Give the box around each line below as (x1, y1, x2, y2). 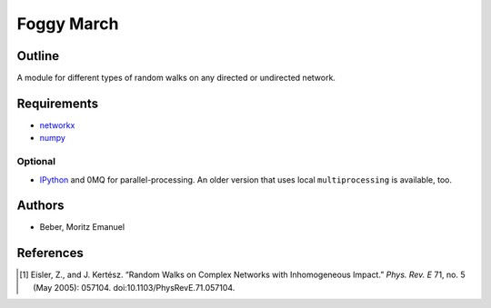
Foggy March (16, 14, 119, 34)
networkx (39, 119, 75, 131)
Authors (16, 198, 65, 214)
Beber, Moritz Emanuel (39, 222, 125, 233)
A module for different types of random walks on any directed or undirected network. (16, 73, 336, 84)
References (16, 245, 84, 261)
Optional (16, 155, 56, 168)
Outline (16, 48, 59, 64)
